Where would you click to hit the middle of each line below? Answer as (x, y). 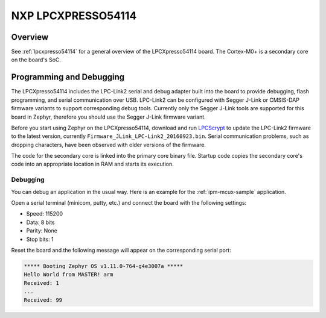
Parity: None (42, 231)
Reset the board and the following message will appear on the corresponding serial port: (121, 250)
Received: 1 (42, 283)
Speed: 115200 (45, 214)
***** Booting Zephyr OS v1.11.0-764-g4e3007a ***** (104, 266)
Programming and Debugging (68, 77)
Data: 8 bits (40, 222)
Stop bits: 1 (40, 239)
